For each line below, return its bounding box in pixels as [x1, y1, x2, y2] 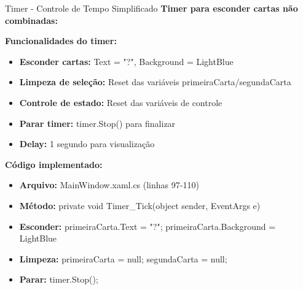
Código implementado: [5, 158, 103, 170]
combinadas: [5, 13, 58, 26]
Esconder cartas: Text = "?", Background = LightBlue [19, 55, 234, 67]
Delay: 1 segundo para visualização [19, 137, 155, 150]
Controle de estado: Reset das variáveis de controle [19, 96, 222, 109]
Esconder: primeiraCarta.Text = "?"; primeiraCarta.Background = [19, 219, 276, 232]
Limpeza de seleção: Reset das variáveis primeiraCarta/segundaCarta [19, 75, 291, 88]
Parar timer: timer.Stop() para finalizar [19, 116, 176, 129]
